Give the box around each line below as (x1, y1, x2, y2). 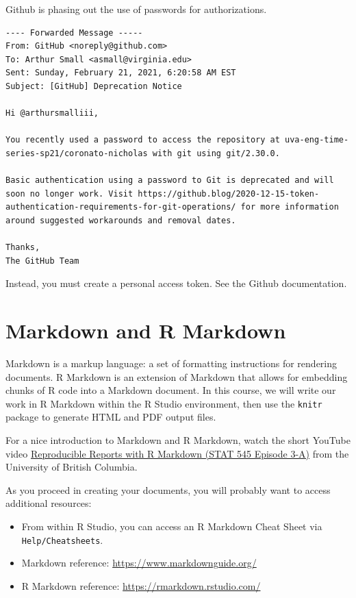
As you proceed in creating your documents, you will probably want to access (5, 482, 331, 497)
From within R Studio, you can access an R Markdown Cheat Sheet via (21, 519, 322, 533)
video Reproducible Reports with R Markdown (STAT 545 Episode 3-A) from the (5, 446, 349, 460)
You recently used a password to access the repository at (5, 135, 280, 145)
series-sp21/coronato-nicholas (5, 148, 148, 158)
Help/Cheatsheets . (21, 532, 103, 547)
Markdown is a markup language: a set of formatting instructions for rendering (5, 356, 338, 370)
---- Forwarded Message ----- (5, 27, 143, 38)
